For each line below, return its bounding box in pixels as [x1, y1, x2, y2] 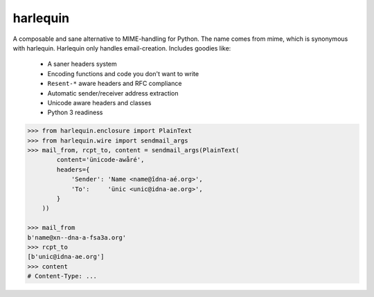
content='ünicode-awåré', [56, 156, 145, 164]
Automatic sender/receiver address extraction [47, 89, 179, 97]
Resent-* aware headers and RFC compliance [47, 80, 182, 88]
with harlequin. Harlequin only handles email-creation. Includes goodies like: [12, 44, 231, 52]
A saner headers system [47, 60, 117, 69]
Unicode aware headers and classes [47, 98, 152, 107]
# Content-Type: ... [27, 272, 97, 280]
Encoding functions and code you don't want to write [47, 69, 199, 78]
